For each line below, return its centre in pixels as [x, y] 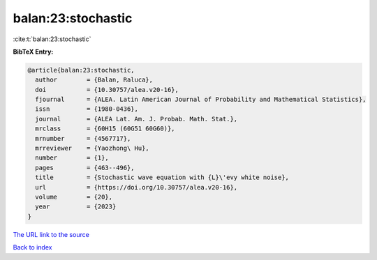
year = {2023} [76, 207]
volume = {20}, [74, 197]
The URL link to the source [51, 234]
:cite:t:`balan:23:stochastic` [52, 39]
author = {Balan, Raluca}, [94, 80]
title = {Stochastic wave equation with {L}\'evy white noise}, [162, 177]
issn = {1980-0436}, [87, 109]
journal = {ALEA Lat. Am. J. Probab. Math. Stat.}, [136, 119]
